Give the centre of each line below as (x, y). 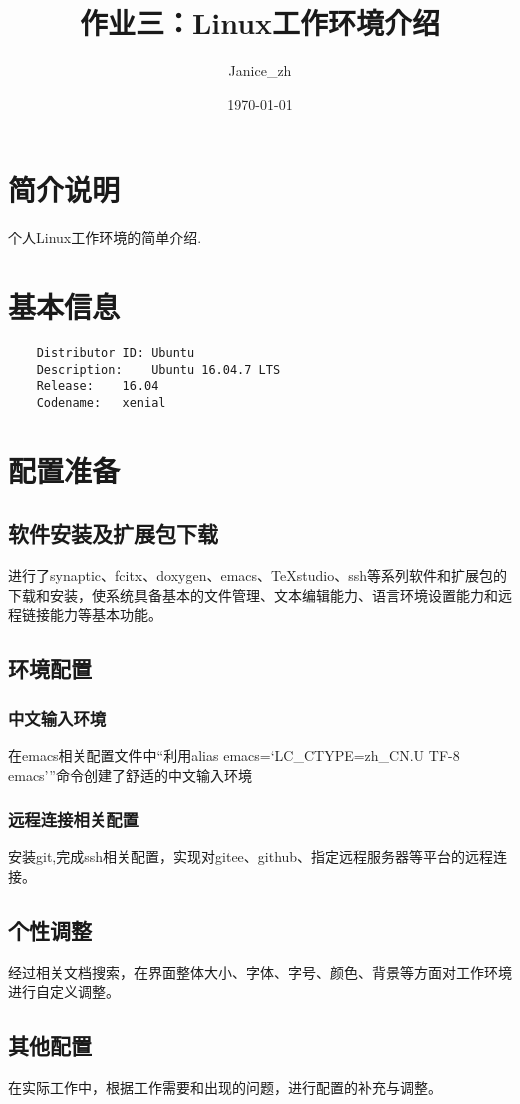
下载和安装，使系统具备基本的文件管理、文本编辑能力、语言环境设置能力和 (253, 594)
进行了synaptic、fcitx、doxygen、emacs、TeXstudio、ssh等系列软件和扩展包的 (257, 575)
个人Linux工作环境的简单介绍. (105, 237)
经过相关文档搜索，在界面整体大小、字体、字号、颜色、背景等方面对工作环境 (260, 971)
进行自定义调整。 (64, 991)
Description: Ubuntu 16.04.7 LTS (158, 369)
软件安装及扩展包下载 (113, 533)
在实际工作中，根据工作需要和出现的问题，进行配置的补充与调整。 (225, 1087)
